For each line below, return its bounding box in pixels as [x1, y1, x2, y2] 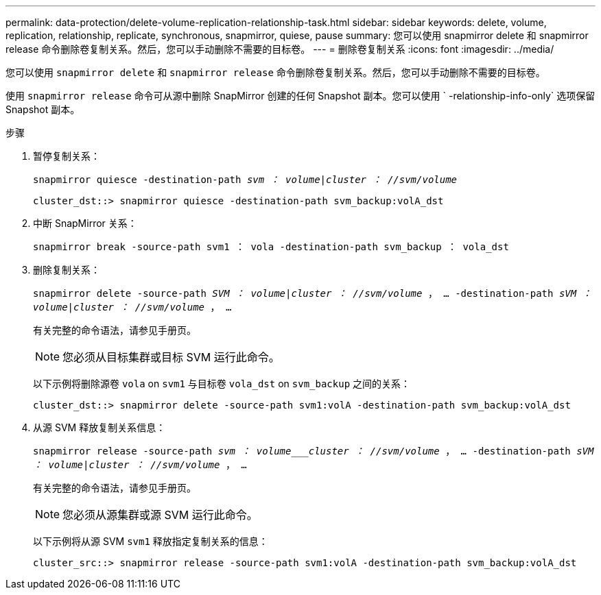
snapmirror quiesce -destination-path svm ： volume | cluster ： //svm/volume [33, 174, 458, 185]
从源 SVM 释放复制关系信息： [33, 422, 166, 433]
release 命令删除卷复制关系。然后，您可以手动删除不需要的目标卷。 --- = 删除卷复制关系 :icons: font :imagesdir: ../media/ [5, 43, 554, 55]
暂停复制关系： [33, 150, 100, 162]
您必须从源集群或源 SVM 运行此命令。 [62, 508, 258, 522]
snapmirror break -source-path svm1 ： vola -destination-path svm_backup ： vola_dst [33, 241, 509, 252]
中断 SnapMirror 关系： [33, 217, 137, 229]
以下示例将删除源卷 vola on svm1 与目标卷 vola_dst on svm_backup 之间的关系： [33, 378, 411, 389]
